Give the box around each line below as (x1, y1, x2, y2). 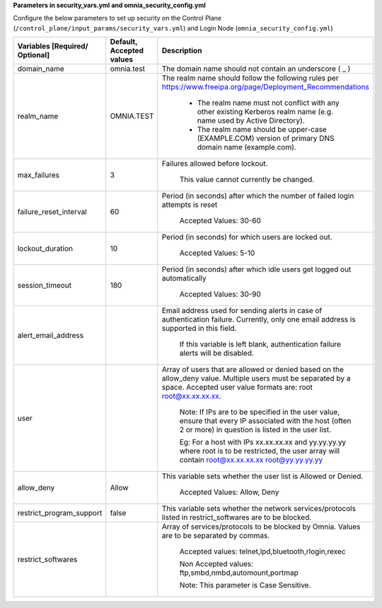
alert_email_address (17, 330, 84, 340)
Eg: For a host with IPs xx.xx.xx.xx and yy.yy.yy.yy (179, 437, 347, 447)
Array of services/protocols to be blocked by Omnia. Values (161, 522, 361, 531)
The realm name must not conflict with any (197, 98, 340, 108)
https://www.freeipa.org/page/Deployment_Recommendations (161, 82, 369, 92)
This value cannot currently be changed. (179, 174, 315, 184)
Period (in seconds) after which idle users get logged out (161, 264, 352, 274)
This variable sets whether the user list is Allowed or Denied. (161, 471, 364, 481)
